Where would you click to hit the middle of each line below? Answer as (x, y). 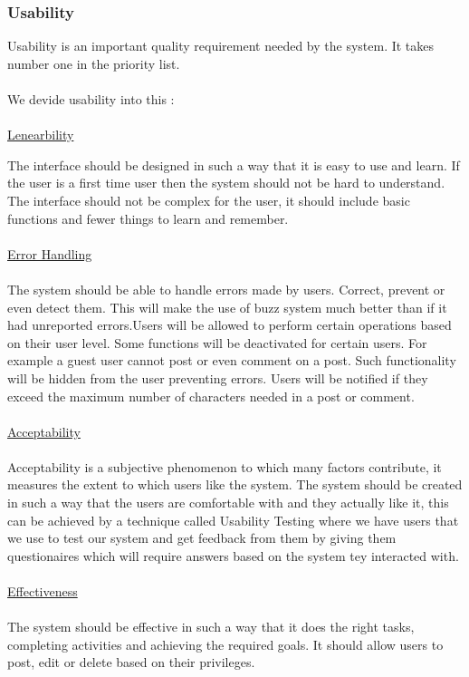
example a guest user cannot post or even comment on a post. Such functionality (232, 360)
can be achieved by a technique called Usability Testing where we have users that (233, 520)
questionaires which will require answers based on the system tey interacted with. (233, 555)
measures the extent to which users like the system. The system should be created (235, 484)
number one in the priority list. (94, 63)
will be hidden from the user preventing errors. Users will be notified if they (218, 377)
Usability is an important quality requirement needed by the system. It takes (221, 46)
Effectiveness (43, 591)
